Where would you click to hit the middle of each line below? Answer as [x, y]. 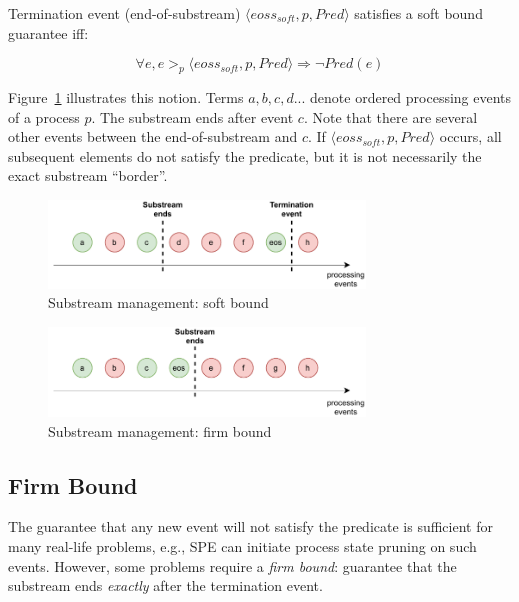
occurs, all [470, 136]
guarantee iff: [48, 32]
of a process [44, 116]
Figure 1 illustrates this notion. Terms [126, 96]
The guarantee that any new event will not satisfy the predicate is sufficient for [250, 526]
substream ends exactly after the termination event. [165, 585]
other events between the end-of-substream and [153, 136]
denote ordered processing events [411, 96]
